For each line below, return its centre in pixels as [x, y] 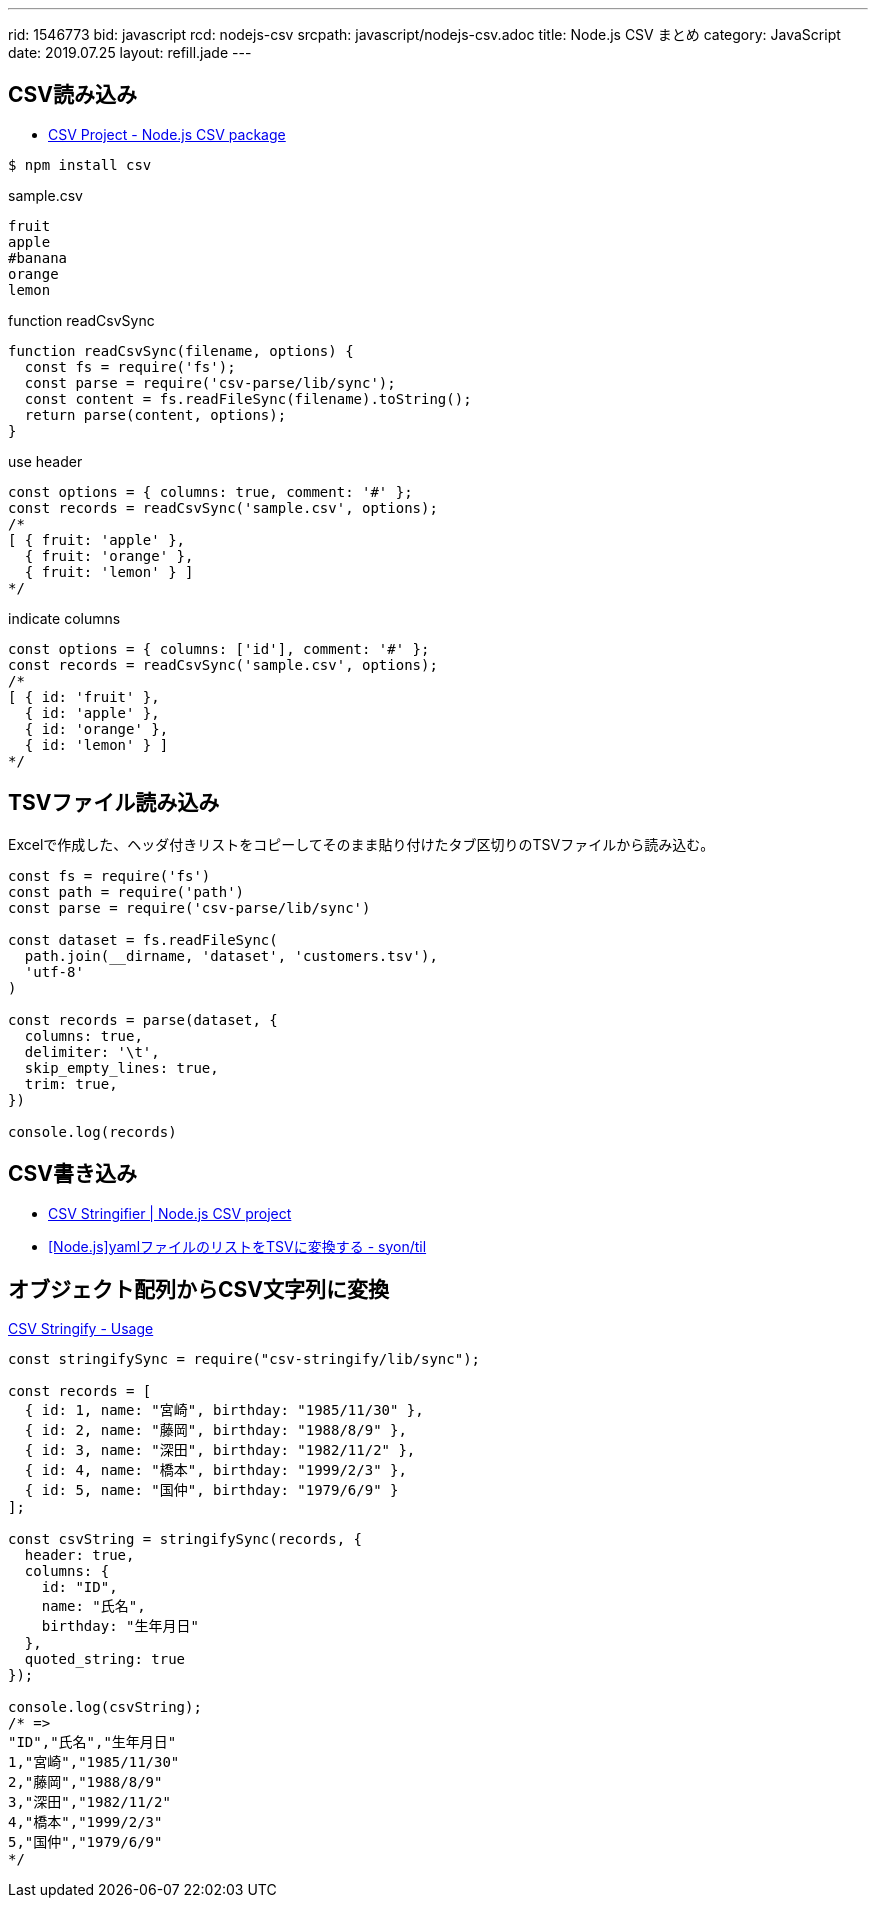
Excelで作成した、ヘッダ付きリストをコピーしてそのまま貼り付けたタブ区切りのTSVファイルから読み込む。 [361, 844]
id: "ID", [79, 1587]
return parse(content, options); [155, 414]
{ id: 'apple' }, [92, 712]
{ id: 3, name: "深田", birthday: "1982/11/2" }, [220, 1450]
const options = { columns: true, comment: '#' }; [210, 491]
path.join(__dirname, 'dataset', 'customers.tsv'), [231, 955]
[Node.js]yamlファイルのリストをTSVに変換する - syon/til [237, 1246]
